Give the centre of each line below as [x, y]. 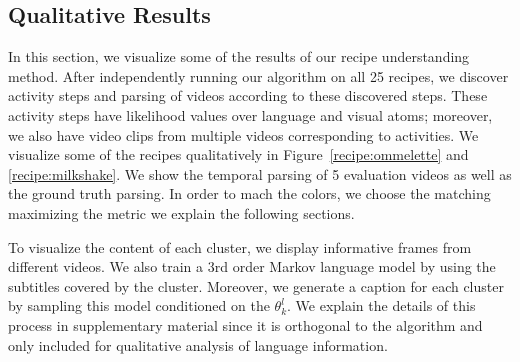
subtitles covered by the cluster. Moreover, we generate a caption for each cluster [256, 285]
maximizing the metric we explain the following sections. [181, 212]
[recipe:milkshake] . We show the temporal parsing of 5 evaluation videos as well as [260, 173]
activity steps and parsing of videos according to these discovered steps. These [248, 95]
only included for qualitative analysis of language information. [198, 344]
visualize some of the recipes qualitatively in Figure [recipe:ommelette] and [238, 154]
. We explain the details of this [381, 305]
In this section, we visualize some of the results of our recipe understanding [239, 56]
